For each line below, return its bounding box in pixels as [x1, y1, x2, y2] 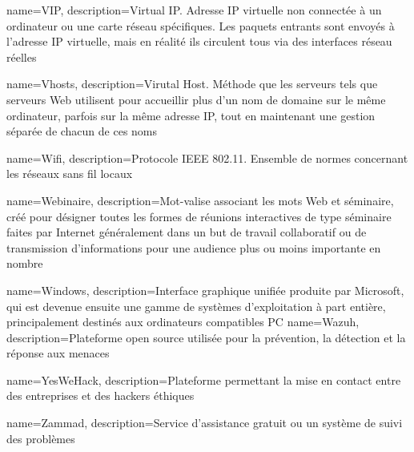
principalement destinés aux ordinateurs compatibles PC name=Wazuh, [6, 313, 360, 330]
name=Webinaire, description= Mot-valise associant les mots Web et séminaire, [6, 192, 394, 208]
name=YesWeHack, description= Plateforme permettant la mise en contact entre [6, 371, 401, 388]
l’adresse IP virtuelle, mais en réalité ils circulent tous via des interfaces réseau [6, 33, 392, 50]
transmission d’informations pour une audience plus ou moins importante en [6, 239, 381, 256]
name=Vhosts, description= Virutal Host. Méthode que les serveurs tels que [6, 75, 378, 92]
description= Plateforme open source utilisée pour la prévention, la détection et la [6, 329, 406, 345]
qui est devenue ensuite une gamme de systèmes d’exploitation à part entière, [6, 297, 386, 314]
